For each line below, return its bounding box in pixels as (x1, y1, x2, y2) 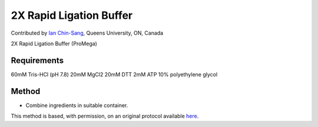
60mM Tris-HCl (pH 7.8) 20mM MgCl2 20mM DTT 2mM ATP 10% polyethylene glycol (11, 71, 218, 78)
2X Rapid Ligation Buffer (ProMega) (11, 40, 97, 47)
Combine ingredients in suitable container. (25, 102, 128, 109)
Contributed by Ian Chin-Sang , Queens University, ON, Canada (11, 29, 164, 36)
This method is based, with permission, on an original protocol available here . (11, 112, 199, 120)
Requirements (11, 55, 64, 65)
